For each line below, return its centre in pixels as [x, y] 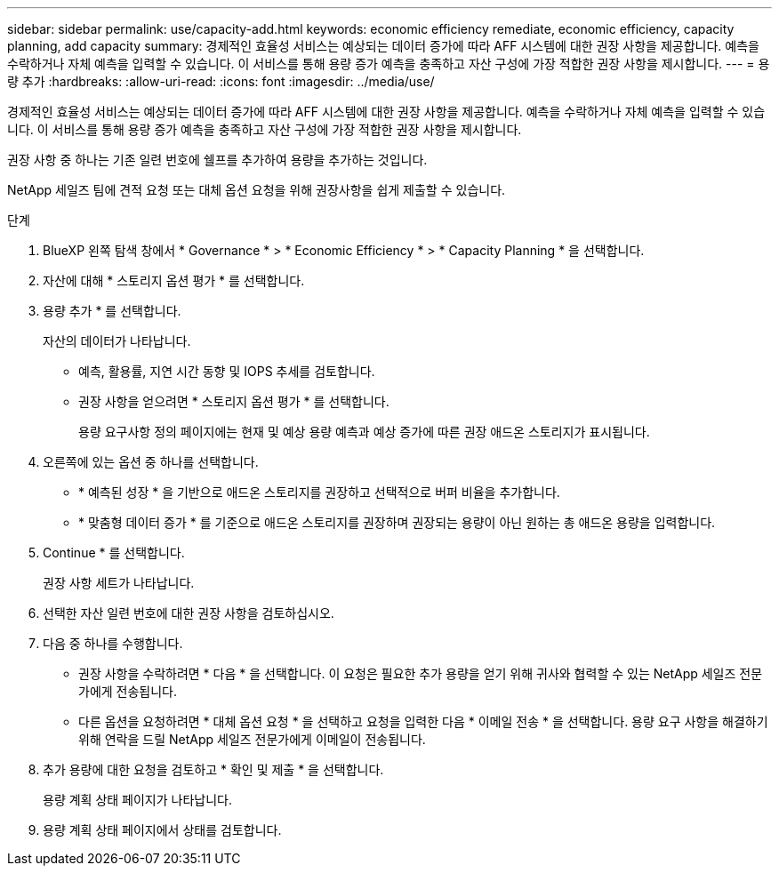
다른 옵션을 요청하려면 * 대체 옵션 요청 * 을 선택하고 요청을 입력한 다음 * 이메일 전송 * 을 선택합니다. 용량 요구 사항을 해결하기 [423, 721]
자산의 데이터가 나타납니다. [117, 341]
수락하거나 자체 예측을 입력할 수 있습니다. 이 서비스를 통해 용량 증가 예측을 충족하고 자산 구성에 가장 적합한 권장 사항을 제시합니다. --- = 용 [389, 64]
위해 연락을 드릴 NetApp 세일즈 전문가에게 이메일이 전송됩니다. [252, 739]
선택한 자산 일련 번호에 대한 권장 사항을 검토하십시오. [189, 613]
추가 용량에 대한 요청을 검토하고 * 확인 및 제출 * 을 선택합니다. [213, 769]
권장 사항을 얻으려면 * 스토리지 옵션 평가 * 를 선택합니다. [234, 401]
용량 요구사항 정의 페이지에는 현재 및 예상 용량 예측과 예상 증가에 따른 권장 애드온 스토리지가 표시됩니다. [364, 432]
